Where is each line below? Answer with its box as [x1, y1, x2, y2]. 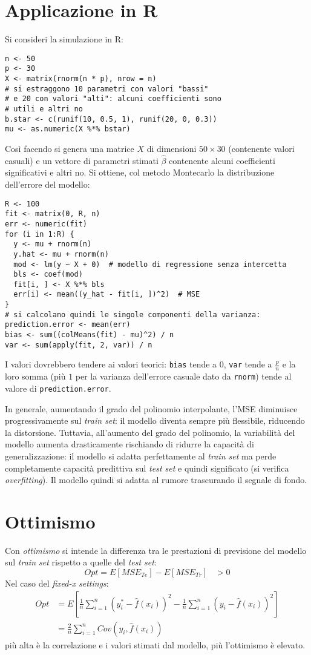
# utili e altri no [5, 105, 83, 113]
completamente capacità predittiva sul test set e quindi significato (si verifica [5, 461, 289, 474]
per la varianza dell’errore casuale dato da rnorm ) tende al [75, 370, 292, 383]
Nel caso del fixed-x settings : [5, 577, 109, 590]
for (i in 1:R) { [5, 229, 74, 239]
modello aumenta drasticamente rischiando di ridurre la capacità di [5, 438, 254, 450]
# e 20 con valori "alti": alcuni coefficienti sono [5, 94, 221, 104]
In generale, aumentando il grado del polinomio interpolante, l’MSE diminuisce [5, 402, 298, 415]
